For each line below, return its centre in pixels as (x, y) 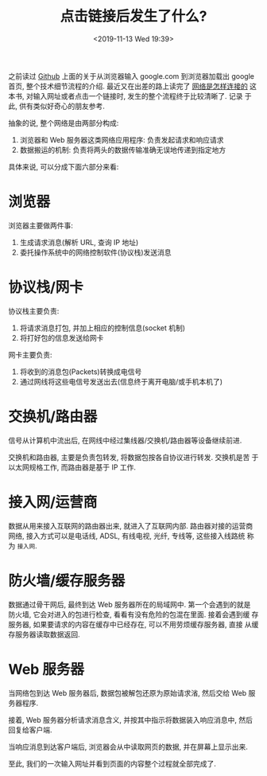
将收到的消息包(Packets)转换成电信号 (81, 372)
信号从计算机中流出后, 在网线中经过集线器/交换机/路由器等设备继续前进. (125, 440)
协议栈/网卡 (46, 288)
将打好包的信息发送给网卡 (62, 337)
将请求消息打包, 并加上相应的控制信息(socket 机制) (102, 328)
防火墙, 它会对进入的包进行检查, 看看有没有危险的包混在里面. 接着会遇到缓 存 (133, 614)
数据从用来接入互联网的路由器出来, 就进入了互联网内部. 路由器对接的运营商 (130, 525)
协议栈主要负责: (34, 310)
